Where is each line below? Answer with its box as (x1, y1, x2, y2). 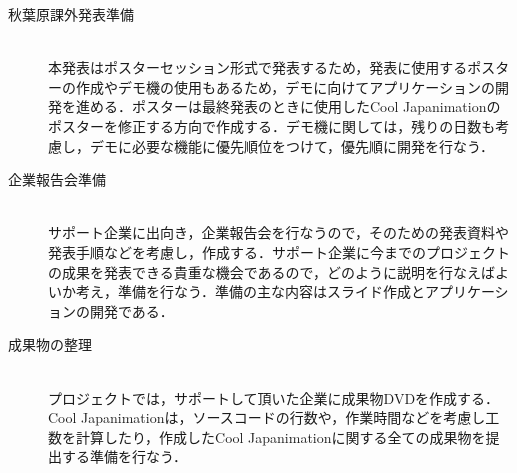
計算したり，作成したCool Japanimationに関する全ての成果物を (75, 426, 486, 447)
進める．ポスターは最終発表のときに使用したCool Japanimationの (75, 96, 501, 117)
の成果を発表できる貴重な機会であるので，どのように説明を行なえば (48, 261, 496, 282)
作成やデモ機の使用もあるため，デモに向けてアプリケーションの (75, 76, 496, 97)
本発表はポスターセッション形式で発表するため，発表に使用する (48, 57, 468, 78)
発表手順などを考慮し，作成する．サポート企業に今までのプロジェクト (48, 241, 510, 262)
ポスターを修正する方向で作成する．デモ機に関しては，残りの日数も (48, 115, 496, 136)
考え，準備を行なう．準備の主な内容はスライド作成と (75, 281, 425, 302)
